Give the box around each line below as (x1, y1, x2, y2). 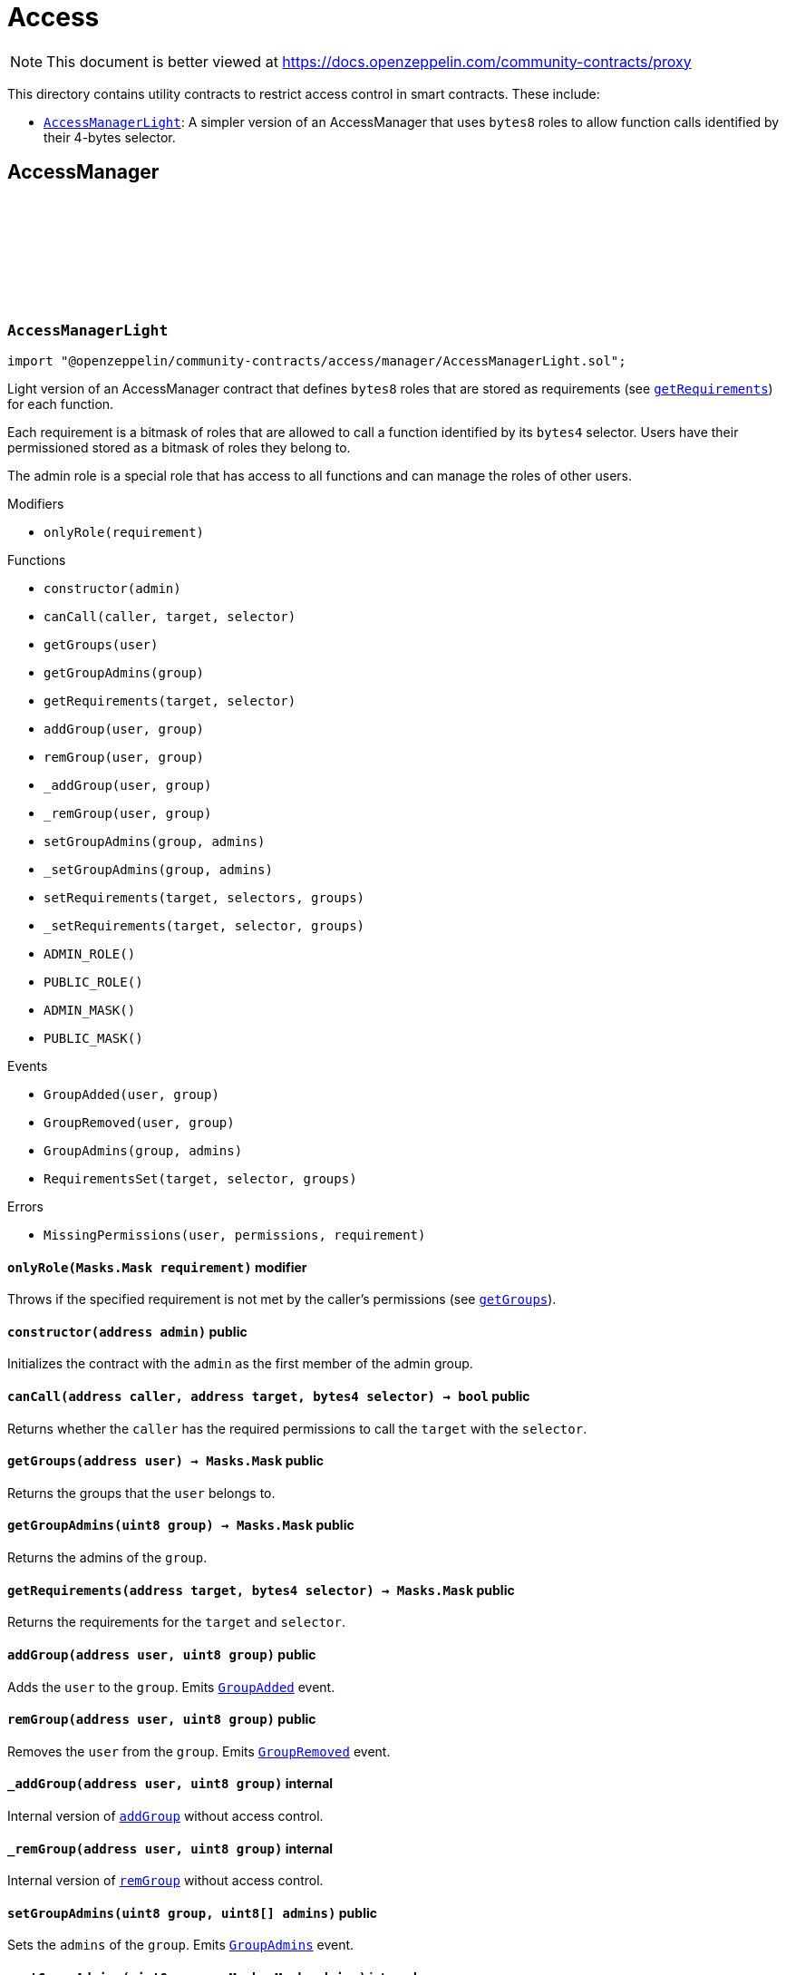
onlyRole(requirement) (44, 524, 205, 540)
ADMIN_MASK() (44, 1002, 136, 1017)
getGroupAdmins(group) (44, 665, 205, 680)
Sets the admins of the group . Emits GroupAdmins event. (7, 1937, 354, 1953)
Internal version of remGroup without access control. (7, 1873, 324, 1889)
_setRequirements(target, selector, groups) (44, 918, 365, 933)
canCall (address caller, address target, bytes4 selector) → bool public (7, 1388, 530, 1405)
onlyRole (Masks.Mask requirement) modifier (7, 1259, 307, 1275)
